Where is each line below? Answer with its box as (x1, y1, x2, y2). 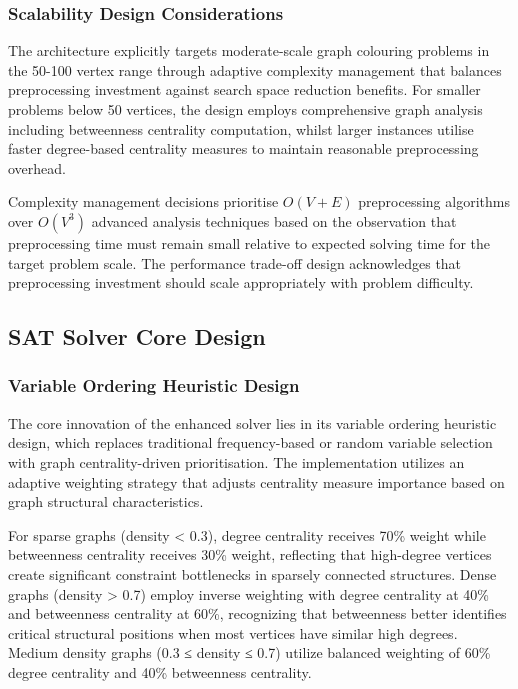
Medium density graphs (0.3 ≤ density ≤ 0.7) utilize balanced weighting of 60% (8, 642, 491, 663)
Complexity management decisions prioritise (8, 191, 279, 212)
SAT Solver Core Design (8, 321, 266, 352)
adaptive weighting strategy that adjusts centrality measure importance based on (8, 471, 505, 492)
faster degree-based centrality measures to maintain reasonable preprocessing (8, 138, 479, 159)
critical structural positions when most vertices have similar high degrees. (8, 622, 458, 643)
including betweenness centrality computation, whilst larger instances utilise (8, 118, 474, 139)
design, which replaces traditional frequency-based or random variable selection (8, 432, 493, 453)
